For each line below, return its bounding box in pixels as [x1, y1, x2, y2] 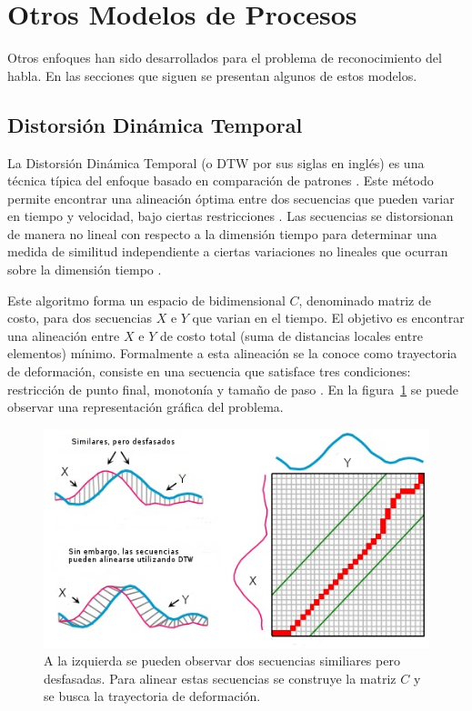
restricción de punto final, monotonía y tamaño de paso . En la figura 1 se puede [7, 379, 459, 398]
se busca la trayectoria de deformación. [44, 686, 261, 706]
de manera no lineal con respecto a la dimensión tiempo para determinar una [7, 224, 437, 243]
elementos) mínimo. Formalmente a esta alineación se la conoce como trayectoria [7, 344, 457, 363]
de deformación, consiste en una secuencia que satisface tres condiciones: [7, 362, 411, 381]
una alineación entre [7, 325, 120, 345]
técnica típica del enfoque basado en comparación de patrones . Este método [7, 171, 434, 190]
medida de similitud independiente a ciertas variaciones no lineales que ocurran [7, 242, 448, 261]
